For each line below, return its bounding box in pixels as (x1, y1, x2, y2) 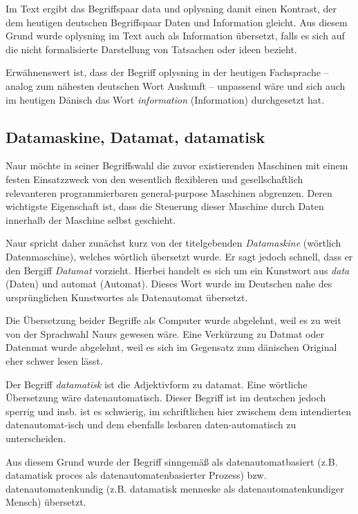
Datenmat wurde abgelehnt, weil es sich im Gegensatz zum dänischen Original (6, 340, 337, 354)
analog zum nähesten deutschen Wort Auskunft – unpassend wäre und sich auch (6, 78, 346, 93)
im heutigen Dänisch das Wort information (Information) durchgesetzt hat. (6, 92, 325, 106)
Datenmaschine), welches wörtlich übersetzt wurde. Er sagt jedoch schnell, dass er (6, 249, 353, 263)
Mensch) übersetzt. (6, 495, 86, 509)
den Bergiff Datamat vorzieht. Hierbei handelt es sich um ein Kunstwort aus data (6, 263, 350, 277)
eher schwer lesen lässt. (6, 354, 103, 368)
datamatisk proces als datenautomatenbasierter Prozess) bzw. (6, 468, 267, 482)
